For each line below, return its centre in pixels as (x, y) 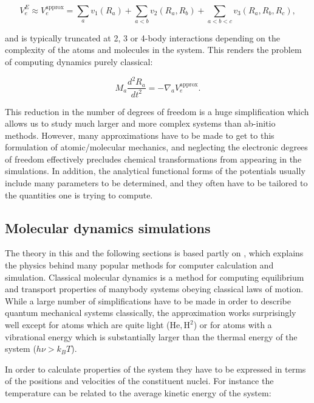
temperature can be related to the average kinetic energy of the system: (138, 393)
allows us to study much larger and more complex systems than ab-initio (140, 123)
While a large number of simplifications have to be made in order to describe (148, 300)
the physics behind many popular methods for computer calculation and (139, 265)
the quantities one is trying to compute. (79, 194)
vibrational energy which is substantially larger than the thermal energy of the (151, 336)
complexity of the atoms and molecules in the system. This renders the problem (153, 50)
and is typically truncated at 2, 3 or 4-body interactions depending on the (142, 37)
